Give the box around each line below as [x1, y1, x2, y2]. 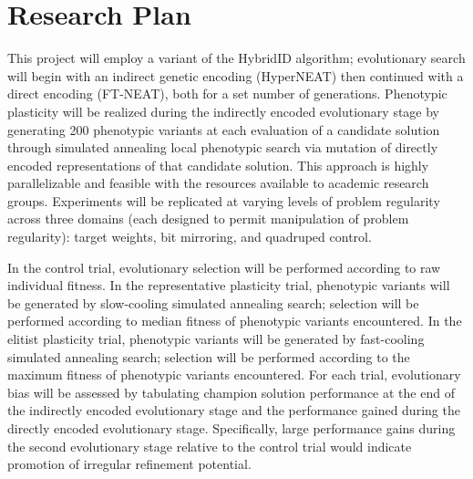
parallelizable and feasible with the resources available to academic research [7, 173, 429, 193]
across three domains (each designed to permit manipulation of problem [7, 209, 409, 228]
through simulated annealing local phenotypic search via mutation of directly [7, 138, 438, 157]
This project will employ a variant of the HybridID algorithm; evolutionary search [7, 48, 466, 68]
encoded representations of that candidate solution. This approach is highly [7, 155, 429, 174]
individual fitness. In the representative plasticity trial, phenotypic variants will [7, 276, 450, 295]
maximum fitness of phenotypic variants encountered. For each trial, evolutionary [7, 365, 461, 384]
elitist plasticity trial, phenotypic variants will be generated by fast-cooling [7, 329, 425, 349]
